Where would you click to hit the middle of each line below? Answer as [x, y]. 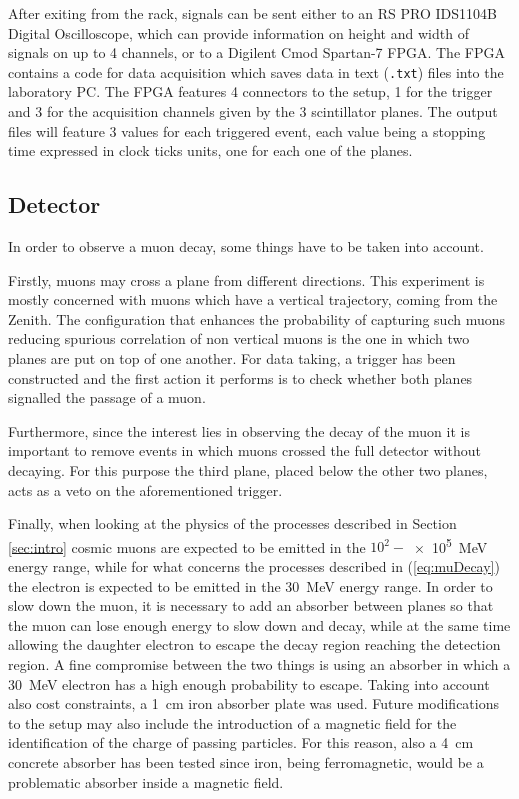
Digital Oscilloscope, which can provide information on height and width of [238, 32]
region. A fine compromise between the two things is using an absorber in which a [259, 663]
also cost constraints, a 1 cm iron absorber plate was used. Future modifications [253, 703]
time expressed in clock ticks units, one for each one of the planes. [210, 150]
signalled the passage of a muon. [107, 397]
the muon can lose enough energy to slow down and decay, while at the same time [259, 624]
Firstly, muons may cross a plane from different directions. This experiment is [246, 279]
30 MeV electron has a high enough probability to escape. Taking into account [249, 683]
